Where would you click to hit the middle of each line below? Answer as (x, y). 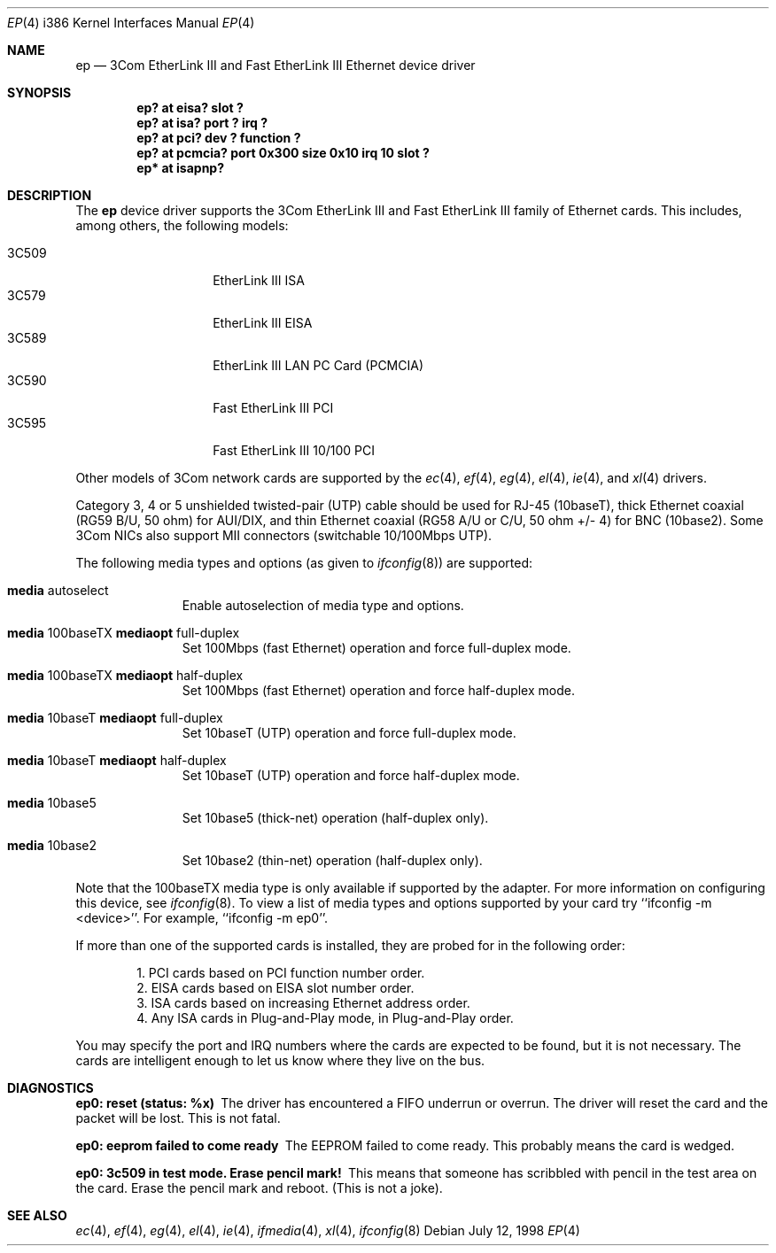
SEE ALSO (37, 1215)
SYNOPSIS (39, 93)
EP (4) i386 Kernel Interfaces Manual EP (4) (131, 23)
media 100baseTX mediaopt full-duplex (124, 633)
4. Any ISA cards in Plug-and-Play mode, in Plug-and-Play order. (325, 1018)
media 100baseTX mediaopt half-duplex (125, 675)
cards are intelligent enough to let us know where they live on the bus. (280, 1060)
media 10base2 (52, 845)
